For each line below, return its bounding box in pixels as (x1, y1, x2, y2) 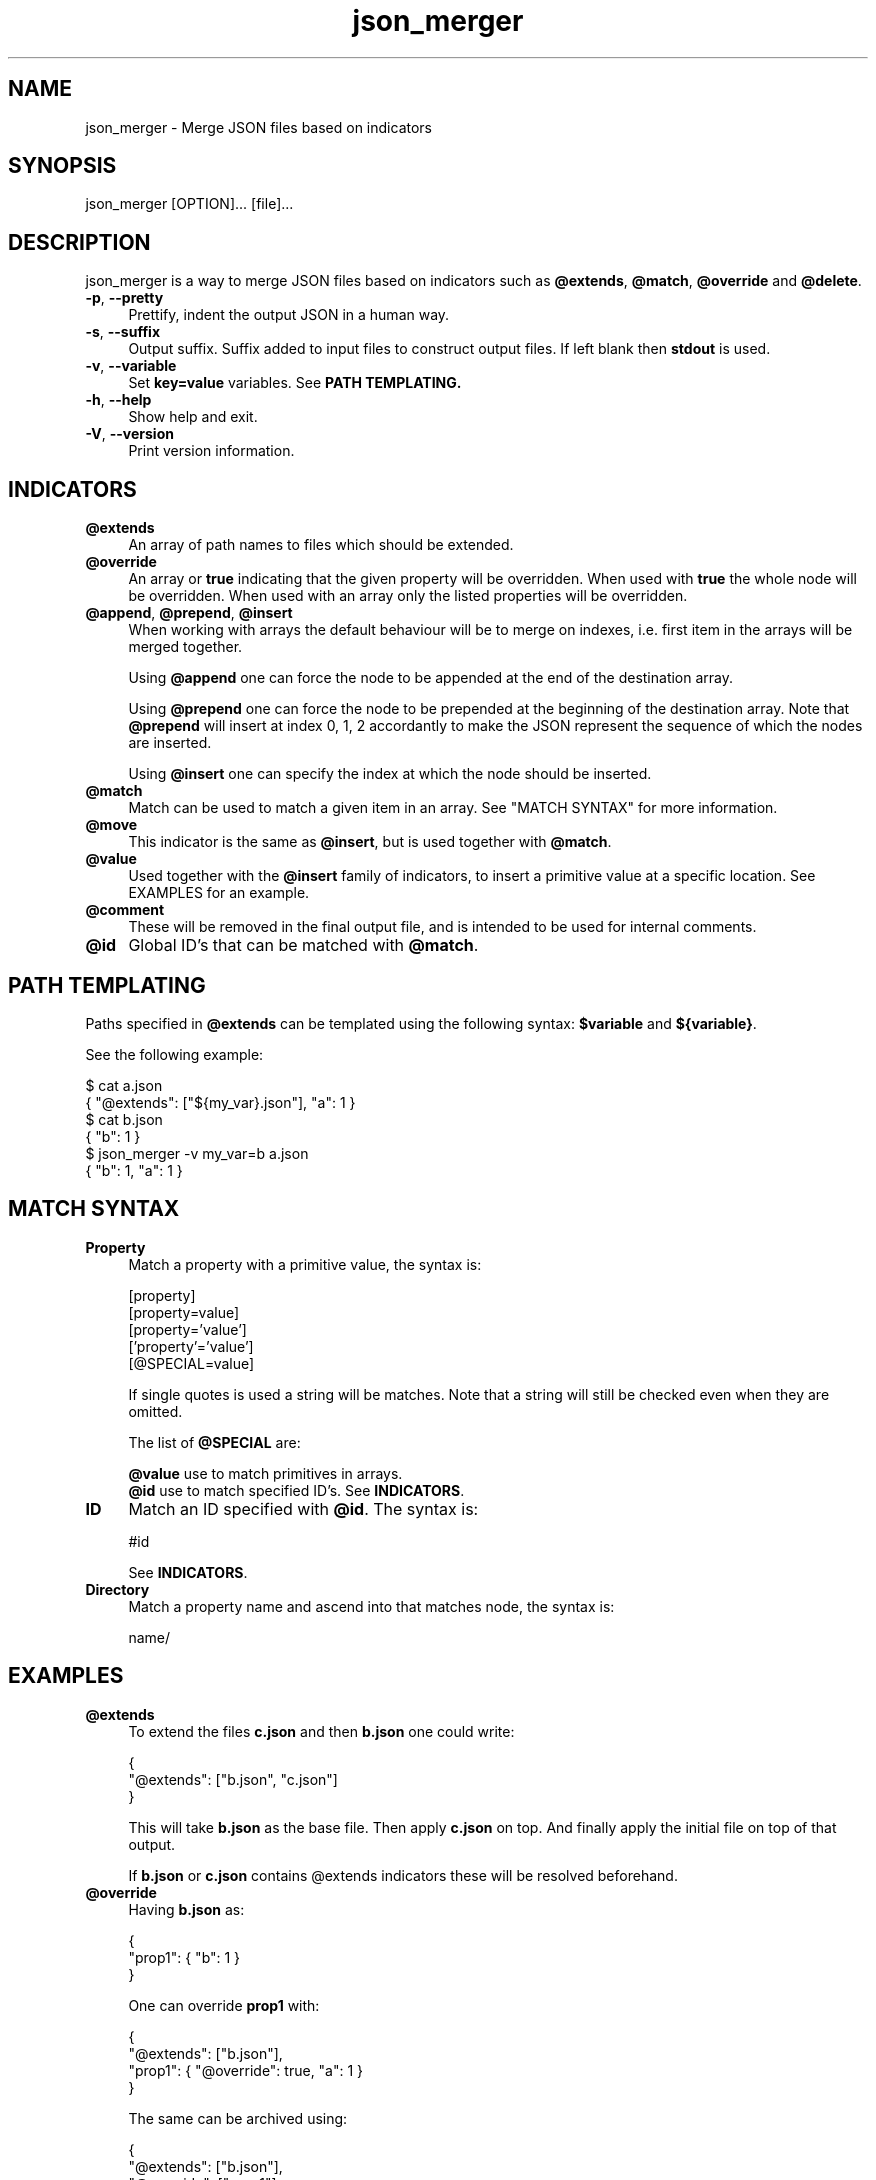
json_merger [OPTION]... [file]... (85, 195, 294, 213)
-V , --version (85, 425, 174, 443)
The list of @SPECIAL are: (128, 1433, 301, 1451)
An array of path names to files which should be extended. (128, 536, 514, 554)
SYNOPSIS (8, 153, 117, 179)
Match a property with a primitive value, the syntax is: (128, 1255, 482, 1273)
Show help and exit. (128, 408, 258, 426)
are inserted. (128, 734, 212, 752)
